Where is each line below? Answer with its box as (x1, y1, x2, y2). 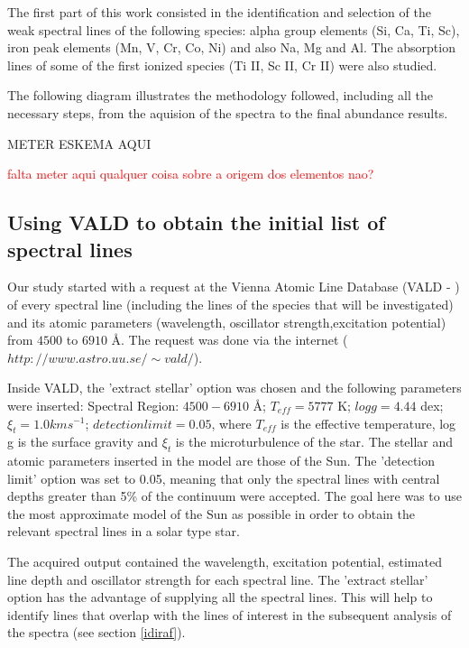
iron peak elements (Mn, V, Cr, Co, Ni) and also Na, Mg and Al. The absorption (7, 38, 455, 57)
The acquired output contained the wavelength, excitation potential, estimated (7, 552, 442, 571)
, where (211, 413, 252, 432)
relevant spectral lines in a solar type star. (7, 522, 240, 541)
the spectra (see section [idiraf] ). (7, 623, 186, 642)
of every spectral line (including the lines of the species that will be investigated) (7, 294, 454, 313)
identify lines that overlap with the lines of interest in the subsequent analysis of (7, 605, 452, 624)
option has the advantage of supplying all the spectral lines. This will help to (7, 588, 433, 606)
